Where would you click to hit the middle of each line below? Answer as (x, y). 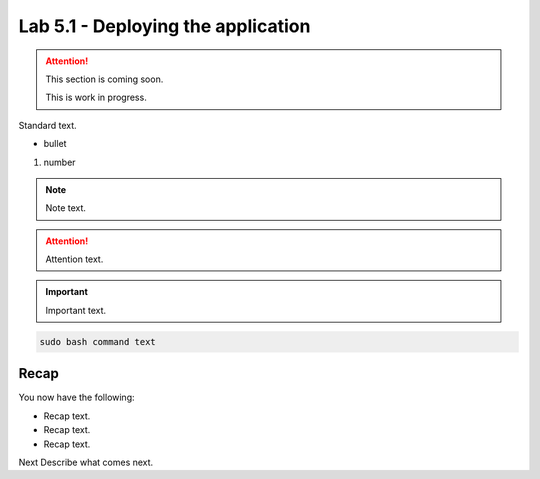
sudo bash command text (98, 341)
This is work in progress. (96, 97)
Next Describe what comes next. (86, 462)
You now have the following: (76, 397)
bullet (55, 144)
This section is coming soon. (104, 79)
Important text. (76, 310)
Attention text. (74, 259)
